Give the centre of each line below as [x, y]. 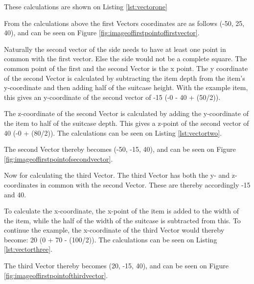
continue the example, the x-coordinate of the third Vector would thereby [114, 230]
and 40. [15, 194]
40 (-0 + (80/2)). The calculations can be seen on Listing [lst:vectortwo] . [113, 132]
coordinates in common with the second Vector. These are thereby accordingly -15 [127, 184]
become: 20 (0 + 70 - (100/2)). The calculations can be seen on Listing [111, 239]
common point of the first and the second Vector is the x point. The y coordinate [126, 68]
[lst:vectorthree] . [28, 249]
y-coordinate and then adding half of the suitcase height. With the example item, [126, 87]
